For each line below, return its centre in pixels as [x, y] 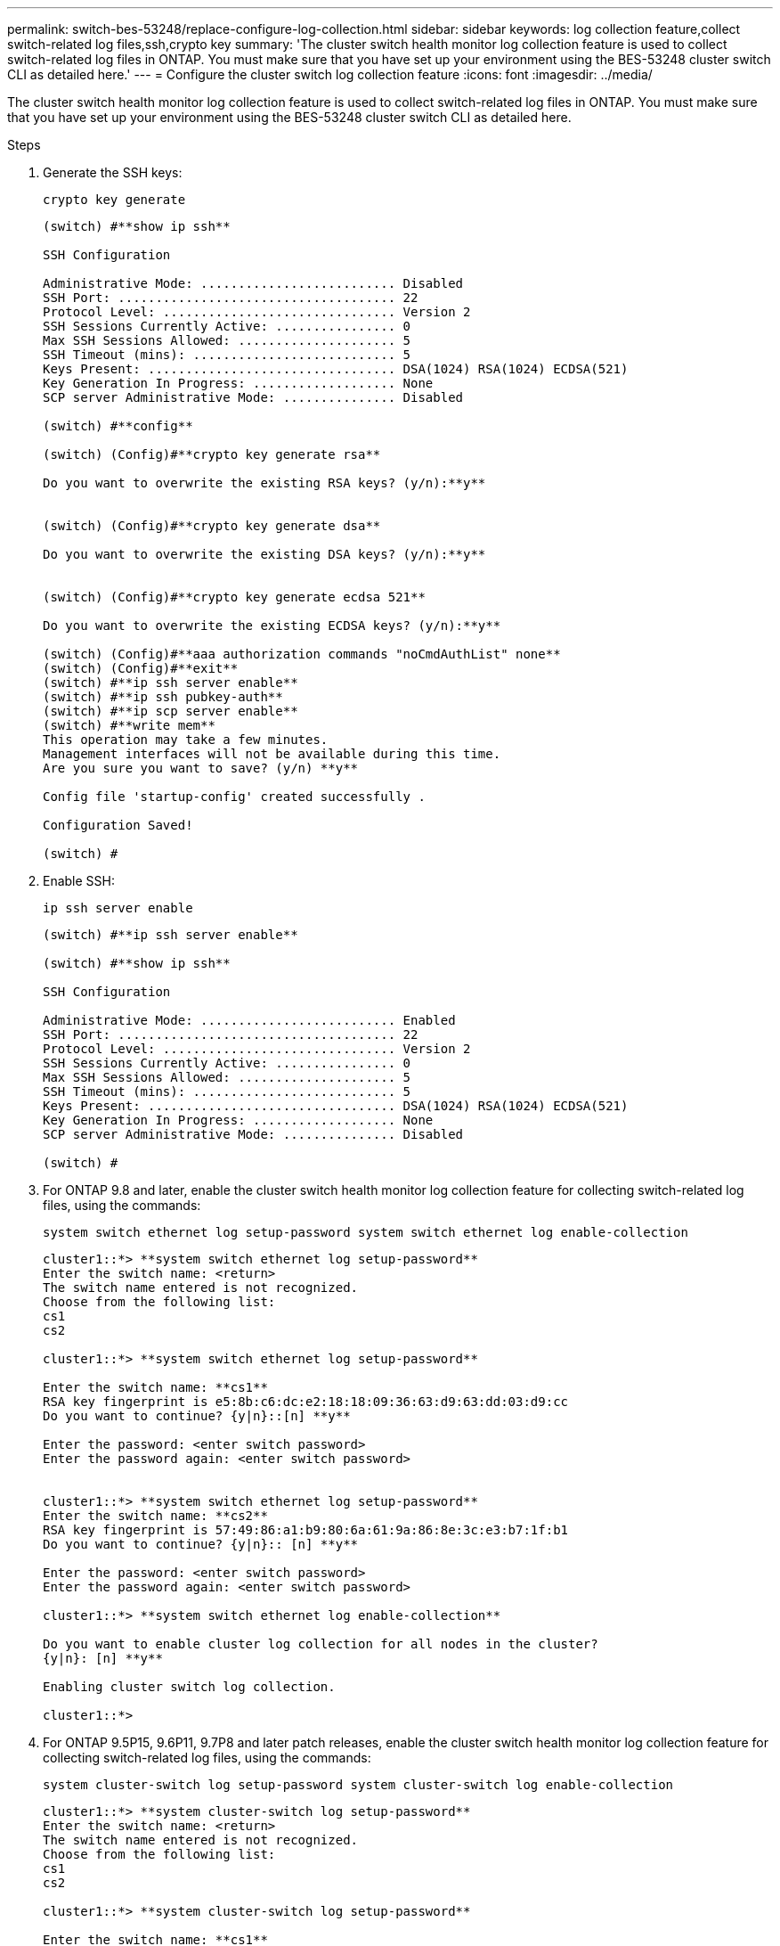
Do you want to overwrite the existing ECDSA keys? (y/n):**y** [272, 625]
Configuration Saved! [118, 825]
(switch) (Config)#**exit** [141, 668]
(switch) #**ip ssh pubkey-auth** [163, 697]
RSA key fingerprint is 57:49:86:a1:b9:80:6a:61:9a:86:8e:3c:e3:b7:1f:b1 [306, 1530]
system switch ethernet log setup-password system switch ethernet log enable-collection [366, 1232]
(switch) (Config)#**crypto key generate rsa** [212, 454]
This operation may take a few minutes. [186, 740]
